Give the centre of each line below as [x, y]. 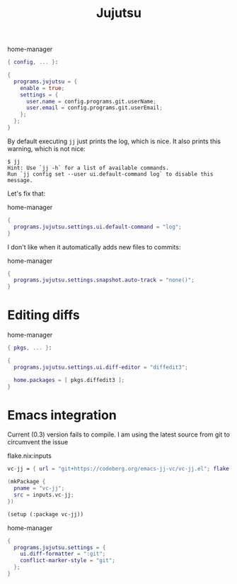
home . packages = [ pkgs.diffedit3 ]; [69, 380]
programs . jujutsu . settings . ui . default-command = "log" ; [98, 227]
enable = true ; [42, 88]
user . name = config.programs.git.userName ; [91, 101]
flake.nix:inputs [29, 456]
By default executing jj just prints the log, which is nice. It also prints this [114, 141]
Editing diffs [44, 315]
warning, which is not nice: [47, 148]
